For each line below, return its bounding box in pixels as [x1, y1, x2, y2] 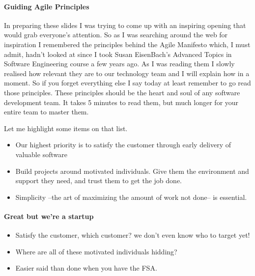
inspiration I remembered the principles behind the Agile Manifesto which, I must [4, 39, 251, 49]
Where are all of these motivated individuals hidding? [15, 246, 177, 256]
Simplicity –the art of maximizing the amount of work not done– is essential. [15, 192, 247, 202]
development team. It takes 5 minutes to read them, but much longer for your [4, 97, 239, 107]
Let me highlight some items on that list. [4, 123, 128, 133]
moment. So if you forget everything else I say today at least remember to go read [4, 78, 251, 88]
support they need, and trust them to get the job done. [15, 175, 182, 186]
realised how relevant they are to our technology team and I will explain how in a [4, 68, 250, 78]
